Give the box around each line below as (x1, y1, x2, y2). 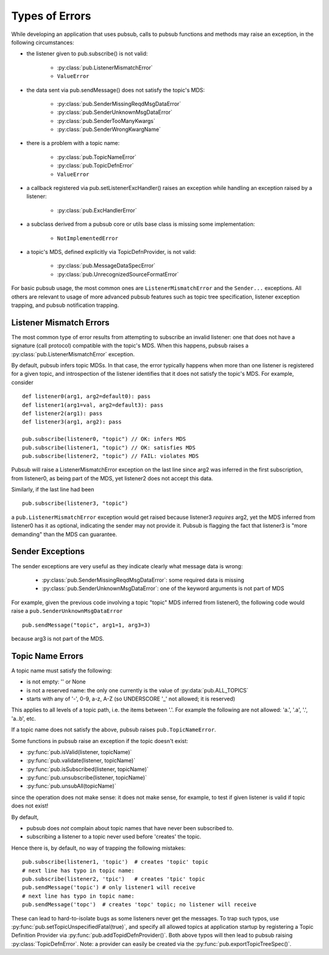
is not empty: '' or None (26, 678, 86, 685)
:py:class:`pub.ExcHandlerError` (57, 206, 137, 214)
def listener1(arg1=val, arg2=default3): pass (22, 401, 164, 408)
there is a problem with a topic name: (26, 139, 120, 147)
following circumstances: (11, 38, 74, 46)
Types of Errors (11, 9, 91, 23)
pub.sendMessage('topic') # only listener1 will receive (22, 884, 196, 891)
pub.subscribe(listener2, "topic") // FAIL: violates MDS (22, 453, 199, 459)
